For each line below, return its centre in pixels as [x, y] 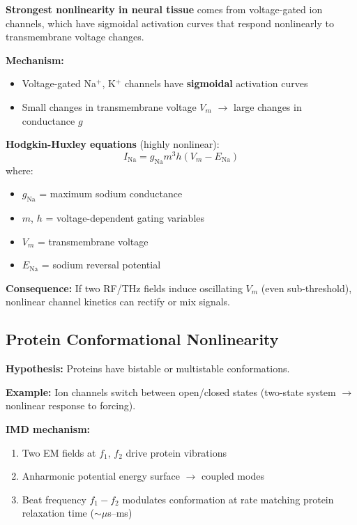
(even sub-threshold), [306, 288]
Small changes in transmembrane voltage [109, 106]
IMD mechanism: [48, 428]
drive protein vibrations [176, 452]
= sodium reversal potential [101, 265]
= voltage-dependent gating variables [125, 218]
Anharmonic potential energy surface [101, 476]
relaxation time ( [58, 513]
